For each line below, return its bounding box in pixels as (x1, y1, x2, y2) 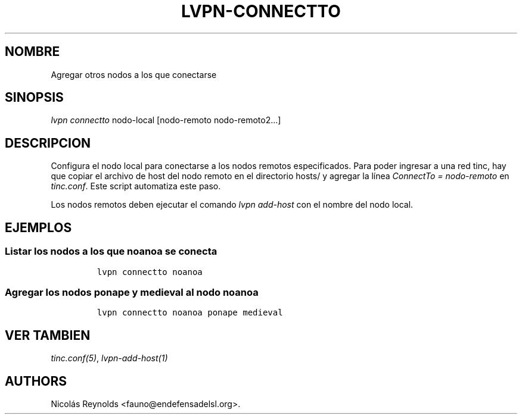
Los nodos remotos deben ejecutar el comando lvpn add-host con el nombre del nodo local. (51, 199, 414, 210)
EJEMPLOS (5, 220, 72, 235)
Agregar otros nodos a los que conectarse (51, 69, 217, 80)
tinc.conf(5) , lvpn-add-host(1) (51, 353, 168, 364)
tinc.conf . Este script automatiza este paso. (51, 181, 221, 192)
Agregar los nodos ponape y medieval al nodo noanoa (5, 286, 259, 298)
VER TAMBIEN (5, 327, 91, 343)
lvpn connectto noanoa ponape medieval (97, 308, 283, 318)
